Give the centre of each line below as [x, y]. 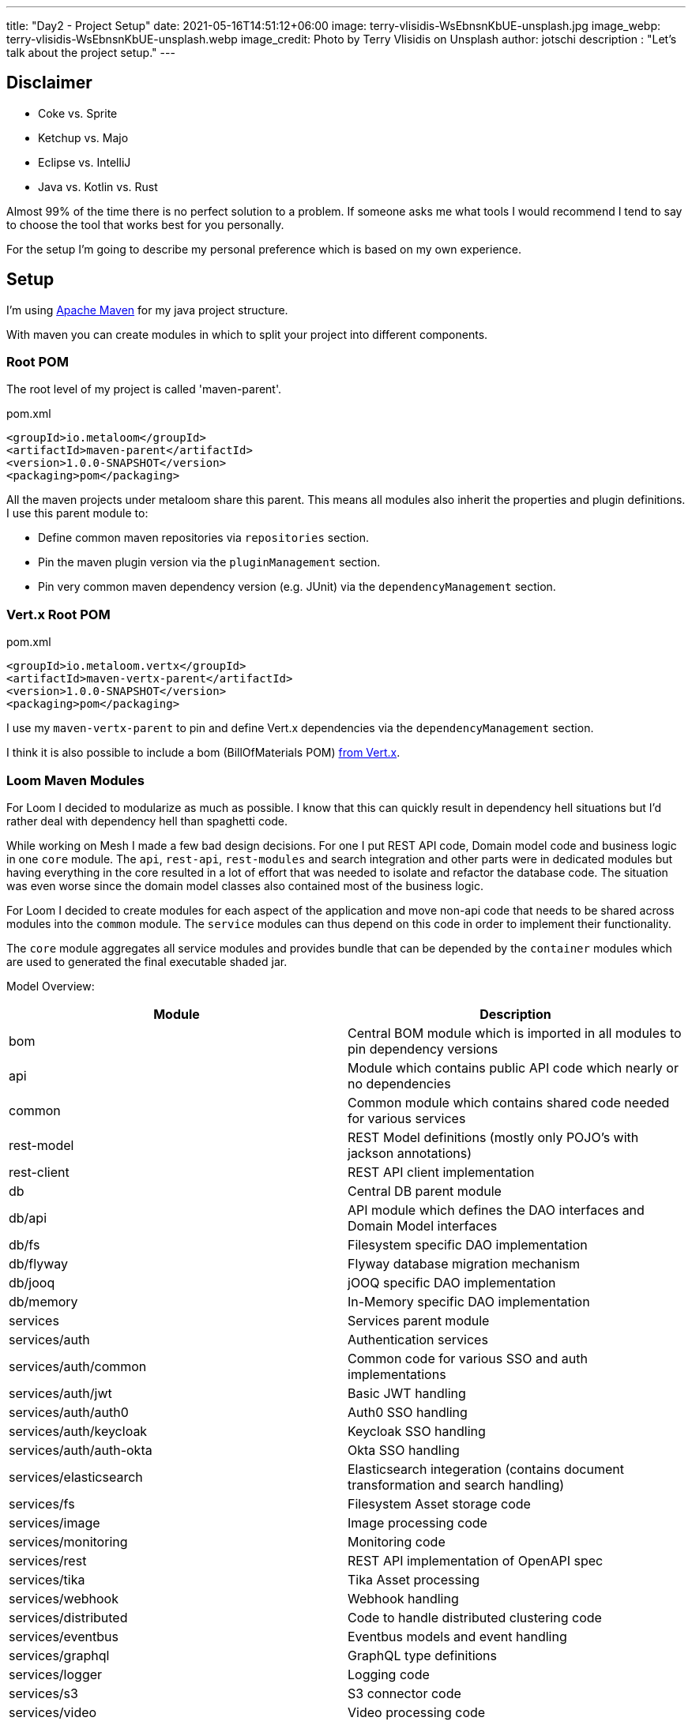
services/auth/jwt [60, 1393]
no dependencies [399, 1083]
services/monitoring [68, 1541]
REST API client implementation [441, 1172]
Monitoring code [397, 1541]
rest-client [39, 1172]
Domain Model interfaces [423, 1225]
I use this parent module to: [77, 513]
